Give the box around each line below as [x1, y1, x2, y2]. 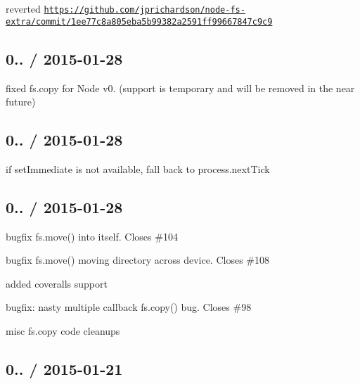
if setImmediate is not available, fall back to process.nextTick [6, 161, 270, 176]
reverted [6, 1, 41, 15]
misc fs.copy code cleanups [6, 324, 120, 338]
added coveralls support [6, 276, 108, 290]
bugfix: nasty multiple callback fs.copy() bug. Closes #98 [6, 300, 252, 314]
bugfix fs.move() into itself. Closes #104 [6, 229, 178, 243]
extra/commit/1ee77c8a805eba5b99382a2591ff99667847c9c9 [6, 16, 273, 27]
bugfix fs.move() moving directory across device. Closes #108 [6, 252, 269, 267]
